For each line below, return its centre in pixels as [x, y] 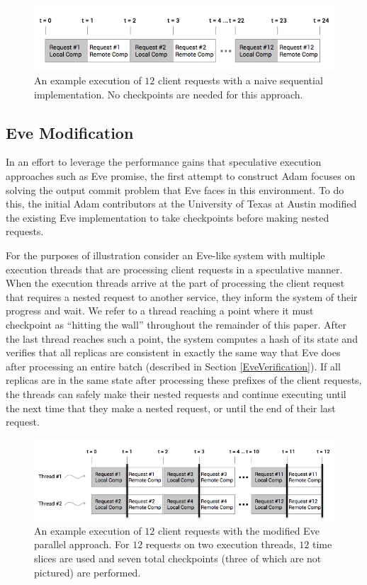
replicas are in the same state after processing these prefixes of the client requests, [184, 380]
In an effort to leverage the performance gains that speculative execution [164, 162]
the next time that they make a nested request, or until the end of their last [171, 408]
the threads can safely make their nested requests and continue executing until [176, 393]
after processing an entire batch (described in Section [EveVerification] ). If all [173, 366]
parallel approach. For [82, 544]
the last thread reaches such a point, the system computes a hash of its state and [182, 338]
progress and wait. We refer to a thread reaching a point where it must [160, 311]
